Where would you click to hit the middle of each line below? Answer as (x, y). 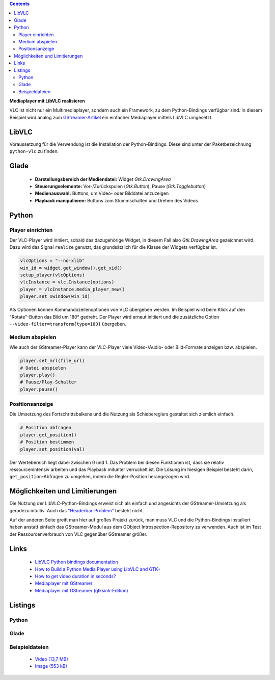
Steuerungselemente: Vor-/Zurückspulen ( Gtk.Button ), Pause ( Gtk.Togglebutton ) (120, 186)
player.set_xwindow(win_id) (55, 296)
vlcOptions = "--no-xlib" (52, 261)
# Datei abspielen (43, 368)
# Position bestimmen (47, 442)
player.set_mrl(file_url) (52, 361)
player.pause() (39, 389)
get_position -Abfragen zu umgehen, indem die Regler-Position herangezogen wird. (100, 477)
